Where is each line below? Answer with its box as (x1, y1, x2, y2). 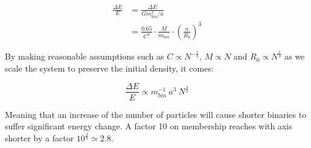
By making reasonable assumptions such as (5, 50, 164, 63)
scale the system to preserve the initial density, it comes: (5, 61, 214, 74)
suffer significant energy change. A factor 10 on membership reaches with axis (5, 120, 292, 132)
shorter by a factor (5, 132, 74, 144)
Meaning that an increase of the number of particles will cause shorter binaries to (5, 108, 307, 120)
